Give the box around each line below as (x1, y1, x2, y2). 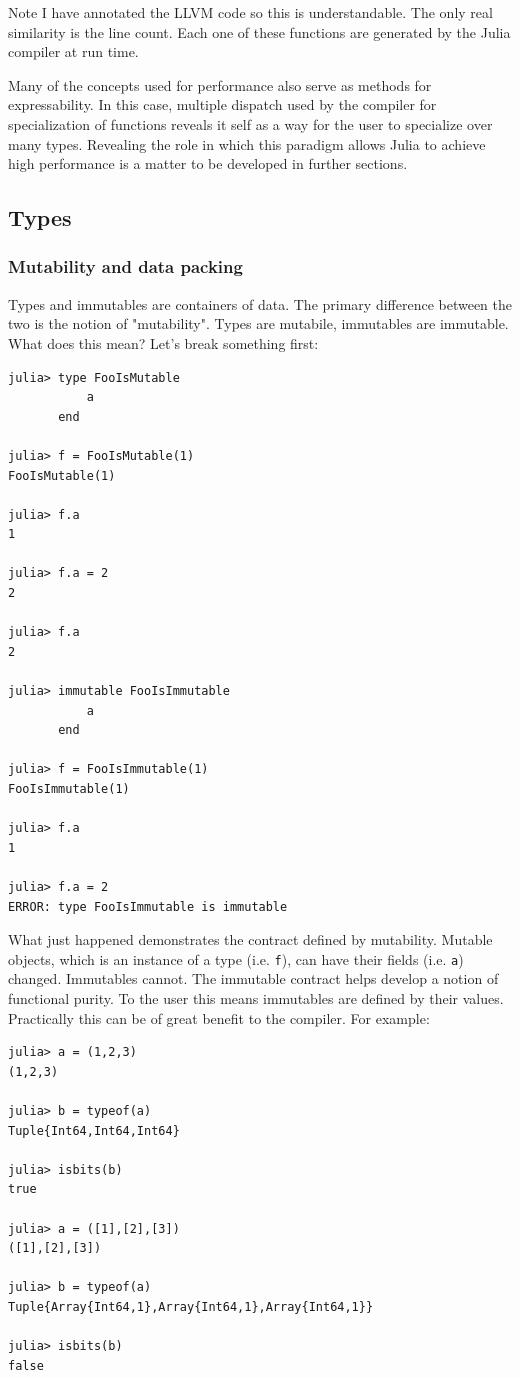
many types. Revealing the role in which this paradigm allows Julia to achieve (8, 133, 486, 154)
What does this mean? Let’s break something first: (8, 332, 319, 353)
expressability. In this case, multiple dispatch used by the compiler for (8, 94, 437, 115)
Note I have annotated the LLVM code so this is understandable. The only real (8, 2, 493, 22)
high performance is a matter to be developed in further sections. (8, 153, 408, 174)
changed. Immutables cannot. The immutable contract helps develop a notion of (8, 968, 499, 989)
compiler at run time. (8, 41, 139, 62)
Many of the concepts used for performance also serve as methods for (8, 74, 432, 95)
